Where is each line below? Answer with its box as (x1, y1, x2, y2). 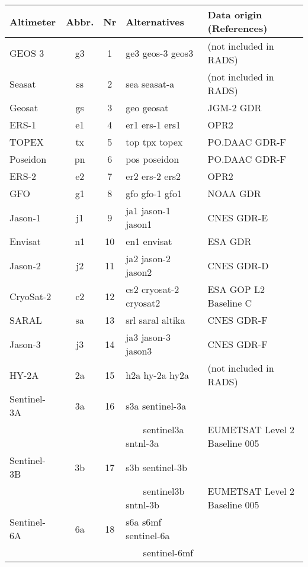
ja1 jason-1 (126, 204, 171, 217)
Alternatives (126, 14, 184, 28)
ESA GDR (207, 234, 252, 248)
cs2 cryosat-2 (126, 282, 179, 296)
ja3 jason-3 (126, 330, 171, 344)
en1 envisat (126, 234, 172, 248)
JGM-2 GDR (207, 101, 262, 114)
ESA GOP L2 (207, 282, 265, 296)
